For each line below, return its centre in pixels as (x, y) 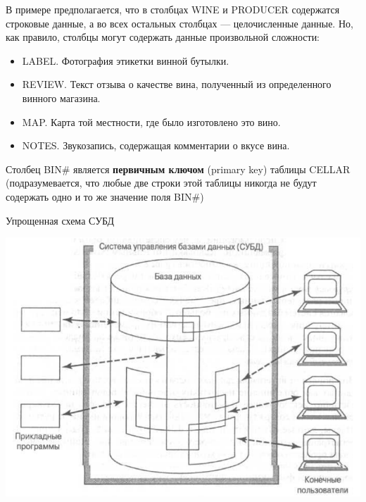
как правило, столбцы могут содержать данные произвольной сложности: (163, 37)
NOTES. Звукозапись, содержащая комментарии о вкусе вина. (156, 145)
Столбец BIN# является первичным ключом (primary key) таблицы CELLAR (178, 169)
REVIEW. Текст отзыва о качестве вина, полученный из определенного (177, 84)
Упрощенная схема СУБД (60, 220)
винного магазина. (61, 98)
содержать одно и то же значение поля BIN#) (105, 196)
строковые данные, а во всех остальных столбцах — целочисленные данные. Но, (179, 23)
